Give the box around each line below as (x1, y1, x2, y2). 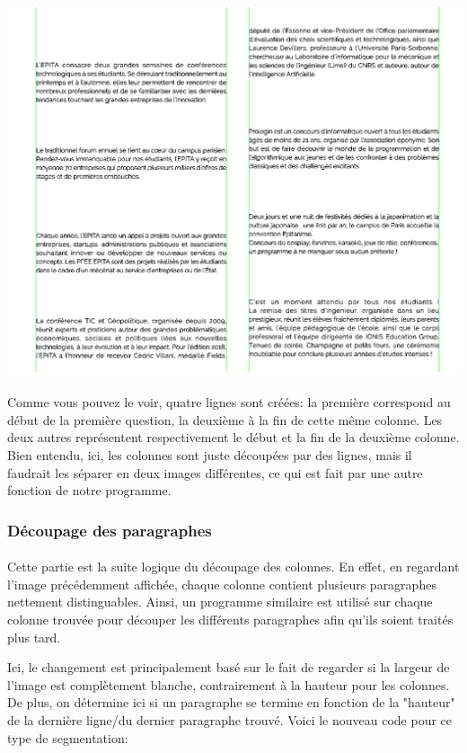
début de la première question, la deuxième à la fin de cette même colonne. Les (7, 410, 443, 429)
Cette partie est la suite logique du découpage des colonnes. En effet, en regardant (7, 557, 460, 576)
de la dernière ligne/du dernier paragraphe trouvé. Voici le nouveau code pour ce (7, 710, 453, 729)
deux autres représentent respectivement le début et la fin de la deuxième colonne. (7, 428, 460, 447)
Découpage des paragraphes (7, 518, 212, 541)
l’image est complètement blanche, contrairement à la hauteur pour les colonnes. (7, 675, 450, 694)
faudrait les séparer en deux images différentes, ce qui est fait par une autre (7, 463, 423, 482)
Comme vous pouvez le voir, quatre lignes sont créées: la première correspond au (7, 393, 451, 412)
